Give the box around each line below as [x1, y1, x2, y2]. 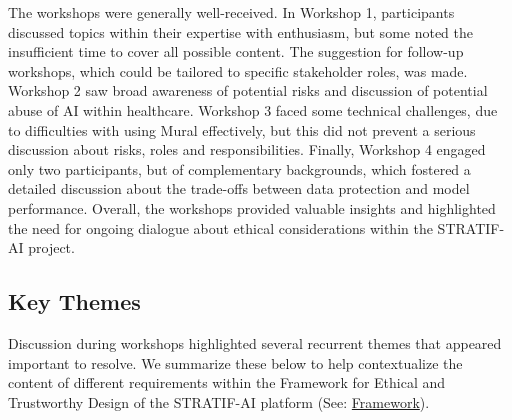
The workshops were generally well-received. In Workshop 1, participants [8, 2, 455, 22]
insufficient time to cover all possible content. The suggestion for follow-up [8, 41, 464, 62]
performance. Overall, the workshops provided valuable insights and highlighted [8, 197, 496, 218]
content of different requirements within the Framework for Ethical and [8, 372, 446, 393]
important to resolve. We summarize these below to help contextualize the [8, 352, 463, 373]
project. [28, 237, 75, 258]
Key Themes [8, 286, 141, 317]
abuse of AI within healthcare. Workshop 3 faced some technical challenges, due [8, 99, 498, 120]
